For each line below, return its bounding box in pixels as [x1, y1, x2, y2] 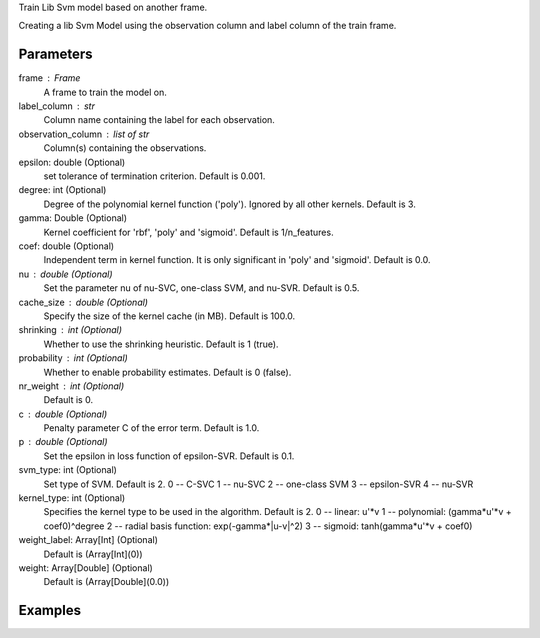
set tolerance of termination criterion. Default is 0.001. [43, 170, 266, 182]
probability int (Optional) [18, 352, 129, 364]
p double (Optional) [18, 436, 109, 448]
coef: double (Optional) [18, 240, 115, 252]
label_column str [18, 100, 95, 112]
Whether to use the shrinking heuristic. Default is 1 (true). [43, 338, 279, 350]
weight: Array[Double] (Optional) [18, 561, 154, 574]
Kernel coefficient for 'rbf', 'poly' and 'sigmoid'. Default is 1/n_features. [43, 226, 334, 238]
